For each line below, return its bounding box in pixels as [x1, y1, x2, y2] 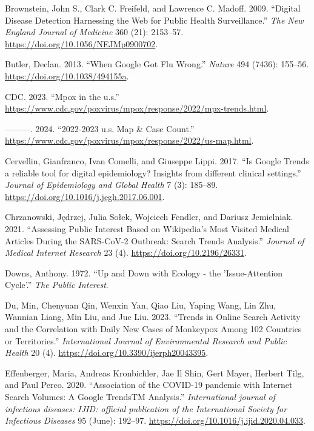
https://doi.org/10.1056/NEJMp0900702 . [5, 37, 158, 50]
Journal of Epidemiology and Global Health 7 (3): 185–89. [5, 178, 218, 191]
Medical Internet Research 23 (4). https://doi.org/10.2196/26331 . [5, 246, 247, 259]
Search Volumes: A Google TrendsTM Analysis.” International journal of [5, 390, 276, 403]
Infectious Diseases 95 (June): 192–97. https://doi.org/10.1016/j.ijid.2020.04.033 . [5, 414, 306, 427]
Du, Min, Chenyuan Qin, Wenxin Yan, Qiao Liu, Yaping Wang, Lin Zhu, [5, 298, 276, 311]
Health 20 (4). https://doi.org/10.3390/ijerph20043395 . [5, 346, 209, 359]
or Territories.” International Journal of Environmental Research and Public [5, 334, 287, 347]
